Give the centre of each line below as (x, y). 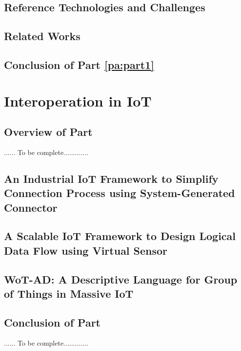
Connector (31, 207)
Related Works (42, 36)
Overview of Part (48, 132)
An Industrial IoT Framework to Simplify (111, 178)
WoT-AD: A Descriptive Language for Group (121, 279)
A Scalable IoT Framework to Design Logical (120, 236)
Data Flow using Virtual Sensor (86, 250)
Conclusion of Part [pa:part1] (79, 64)
